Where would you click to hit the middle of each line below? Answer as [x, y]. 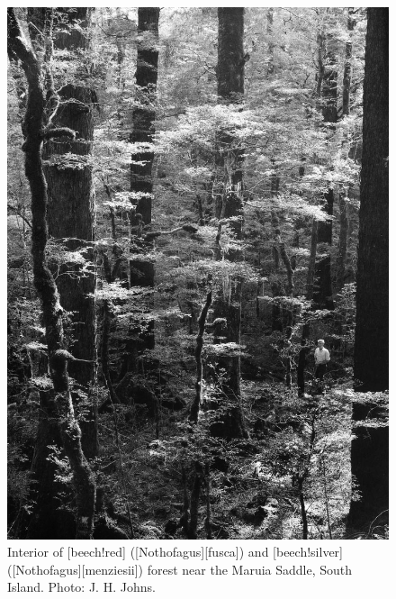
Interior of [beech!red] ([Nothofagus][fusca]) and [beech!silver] [175, 552]
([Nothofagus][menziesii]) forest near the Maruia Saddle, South [180, 569]
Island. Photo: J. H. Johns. [81, 587]
